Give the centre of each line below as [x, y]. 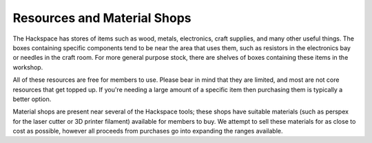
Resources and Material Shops [102, 18]
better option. [32, 99]
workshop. [28, 67]
